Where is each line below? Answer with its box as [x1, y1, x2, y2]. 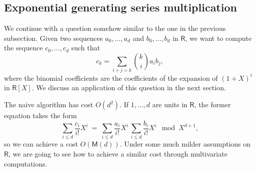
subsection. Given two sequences [4, 32, 103, 43]
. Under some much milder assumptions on [119, 139, 250, 149]
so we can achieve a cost [4, 139, 78, 149]
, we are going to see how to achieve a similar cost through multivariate [8, 148, 227, 159]
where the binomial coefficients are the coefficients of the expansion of [4, 72, 218, 83]
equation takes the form [4, 110, 77, 120]
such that [71, 42, 100, 53]
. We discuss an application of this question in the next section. [31, 82, 226, 93]
